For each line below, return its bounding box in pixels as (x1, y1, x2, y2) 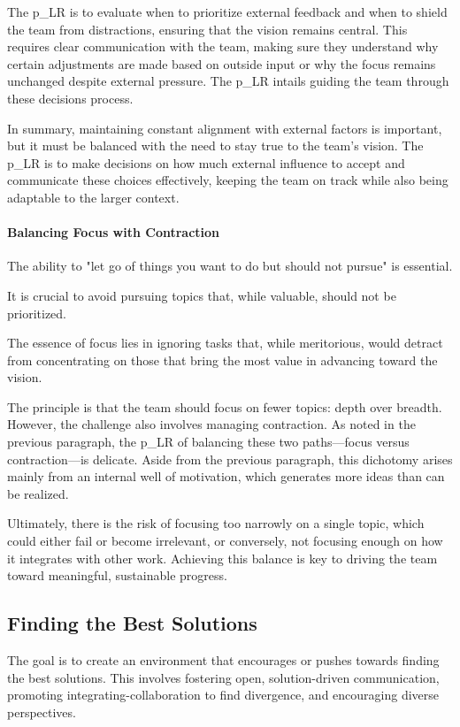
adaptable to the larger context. (7, 187, 180, 206)
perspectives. (7, 702, 76, 721)
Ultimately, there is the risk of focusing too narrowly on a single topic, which (7, 514, 425, 532)
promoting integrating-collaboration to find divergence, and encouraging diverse (7, 685, 440, 704)
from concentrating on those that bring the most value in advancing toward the (7, 350, 438, 369)
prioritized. (7, 303, 66, 322)
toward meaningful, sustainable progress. (7, 566, 227, 585)
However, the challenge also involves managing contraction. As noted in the (7, 415, 416, 433)
